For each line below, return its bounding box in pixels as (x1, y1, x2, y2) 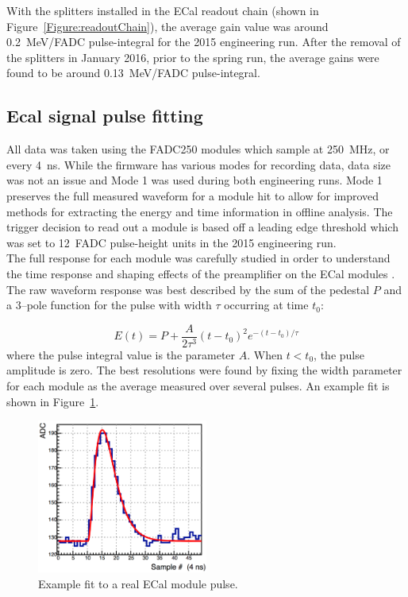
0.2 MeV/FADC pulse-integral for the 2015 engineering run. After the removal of (6, 33, 401, 50)
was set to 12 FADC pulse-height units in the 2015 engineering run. (6, 234, 337, 250)
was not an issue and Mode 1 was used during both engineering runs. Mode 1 (6, 172, 383, 188)
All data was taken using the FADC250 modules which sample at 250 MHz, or (6, 141, 390, 157)
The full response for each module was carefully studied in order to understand (6, 250, 391, 266)
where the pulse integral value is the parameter (6, 346, 236, 362)
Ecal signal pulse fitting (6, 103, 203, 128)
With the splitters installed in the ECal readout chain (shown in (6, 2, 319, 18)
